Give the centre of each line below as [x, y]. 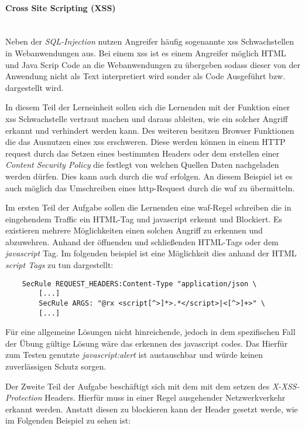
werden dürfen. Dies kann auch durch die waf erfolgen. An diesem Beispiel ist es [149, 176]
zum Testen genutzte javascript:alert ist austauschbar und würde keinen [134, 355]
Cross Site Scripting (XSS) [61, 7]
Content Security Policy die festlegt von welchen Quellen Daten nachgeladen [142, 165]
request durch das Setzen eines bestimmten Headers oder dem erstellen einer [143, 153]
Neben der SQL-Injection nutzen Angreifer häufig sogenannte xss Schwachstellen [150, 41]
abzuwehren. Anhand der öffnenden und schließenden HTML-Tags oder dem [142, 241]
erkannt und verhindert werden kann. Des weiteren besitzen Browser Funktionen [150, 130]
